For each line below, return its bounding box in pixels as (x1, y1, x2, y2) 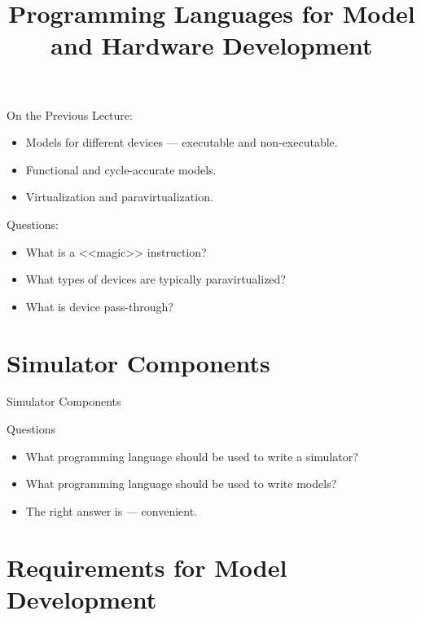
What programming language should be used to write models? (25, 475, 337, 492)
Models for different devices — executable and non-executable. (25, 134, 338, 151)
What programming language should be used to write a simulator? (25, 447, 358, 464)
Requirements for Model (7, 550, 287, 583)
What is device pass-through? (25, 297, 173, 314)
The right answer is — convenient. (25, 502, 198, 519)
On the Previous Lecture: (7, 106, 133, 123)
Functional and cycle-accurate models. (25, 160, 217, 178)
